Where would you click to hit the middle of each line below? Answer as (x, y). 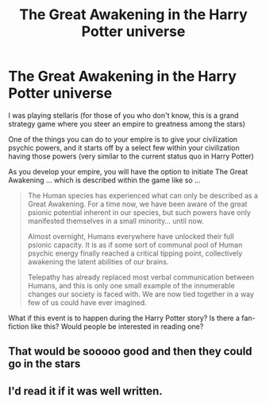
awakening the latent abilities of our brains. (98, 261)
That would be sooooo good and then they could (130, 352)
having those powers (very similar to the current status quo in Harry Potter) (131, 156)
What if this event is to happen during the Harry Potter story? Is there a (124, 318)
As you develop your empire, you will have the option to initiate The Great (128, 171)
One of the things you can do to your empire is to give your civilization (123, 139)
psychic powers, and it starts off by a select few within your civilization (124, 147)
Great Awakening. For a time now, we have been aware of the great (137, 204)
